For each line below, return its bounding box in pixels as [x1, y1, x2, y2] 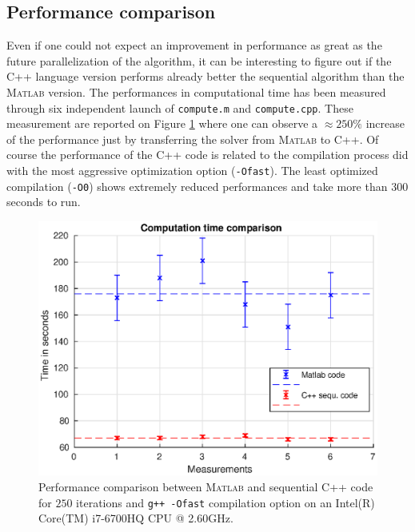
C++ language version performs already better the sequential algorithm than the [6, 68, 405, 85]
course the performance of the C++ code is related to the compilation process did [6, 146, 409, 163]
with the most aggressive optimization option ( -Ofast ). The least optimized [6, 162, 378, 179]
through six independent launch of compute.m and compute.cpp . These [6, 99, 353, 116]
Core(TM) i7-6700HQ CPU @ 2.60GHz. [38, 510, 233, 526]
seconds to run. [6, 193, 81, 210]
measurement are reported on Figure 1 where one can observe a [6, 115, 318, 132]
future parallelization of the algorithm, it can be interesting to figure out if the [6, 52, 392, 69]
